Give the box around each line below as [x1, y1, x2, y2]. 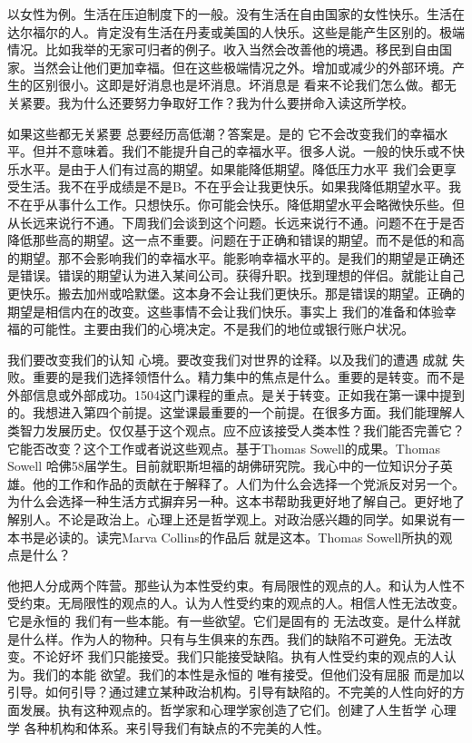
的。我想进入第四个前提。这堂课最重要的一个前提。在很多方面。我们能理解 [7, 403, 452, 422]
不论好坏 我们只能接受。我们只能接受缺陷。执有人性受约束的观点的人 [32, 647, 444, 666]
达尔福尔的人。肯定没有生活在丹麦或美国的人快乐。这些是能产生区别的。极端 [7, 22, 465, 41]
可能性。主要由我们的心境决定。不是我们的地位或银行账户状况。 [32, 319, 414, 338]
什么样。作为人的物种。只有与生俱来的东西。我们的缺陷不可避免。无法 [19, 629, 439, 648]
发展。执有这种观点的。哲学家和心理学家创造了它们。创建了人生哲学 [19, 699, 427, 719]
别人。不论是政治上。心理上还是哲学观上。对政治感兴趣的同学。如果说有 [19, 510, 452, 529]
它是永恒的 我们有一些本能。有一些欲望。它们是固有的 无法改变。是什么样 [7, 611, 448, 630]
